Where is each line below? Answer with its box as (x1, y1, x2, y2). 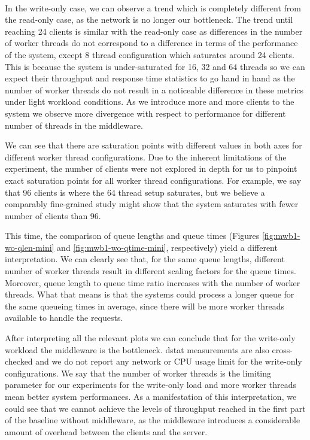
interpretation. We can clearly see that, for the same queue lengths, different (5, 253, 285, 265)
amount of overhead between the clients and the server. (5, 425, 208, 438)
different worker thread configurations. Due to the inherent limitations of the (5, 150, 287, 163)
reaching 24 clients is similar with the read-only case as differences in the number (5, 25, 303, 37)
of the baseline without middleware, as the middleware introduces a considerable (5, 414, 300, 426)
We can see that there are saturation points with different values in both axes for (5, 139, 302, 151)
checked (5, 355, 33, 368)
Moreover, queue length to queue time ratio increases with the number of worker (5, 276, 300, 289)
